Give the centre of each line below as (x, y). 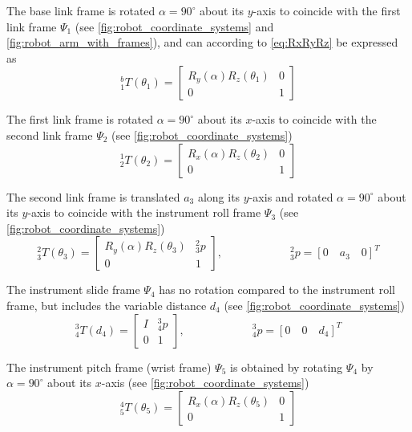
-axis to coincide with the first (327, 10)
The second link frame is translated (93, 196)
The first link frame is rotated (80, 119)
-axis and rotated (291, 196)
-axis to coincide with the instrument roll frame (144, 212)
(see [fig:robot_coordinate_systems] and (174, 26)
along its (219, 196)
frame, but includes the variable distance (107, 305)
